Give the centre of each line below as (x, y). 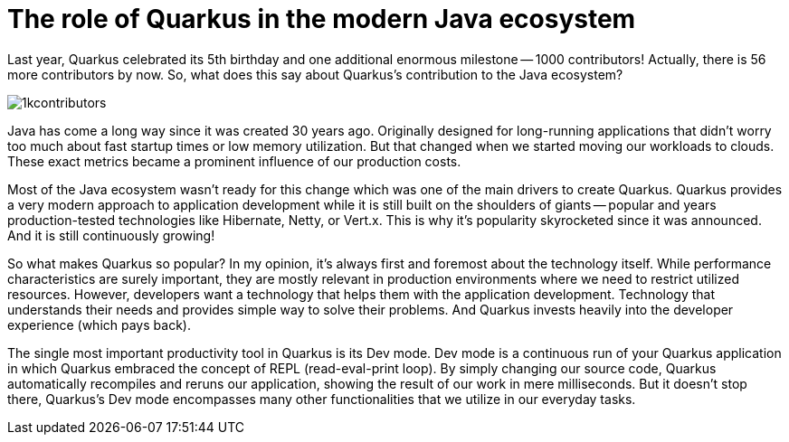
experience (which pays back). (99, 324)
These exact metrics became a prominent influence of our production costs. (234, 161)
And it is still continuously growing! (111, 235)
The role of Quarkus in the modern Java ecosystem (322, 19)
